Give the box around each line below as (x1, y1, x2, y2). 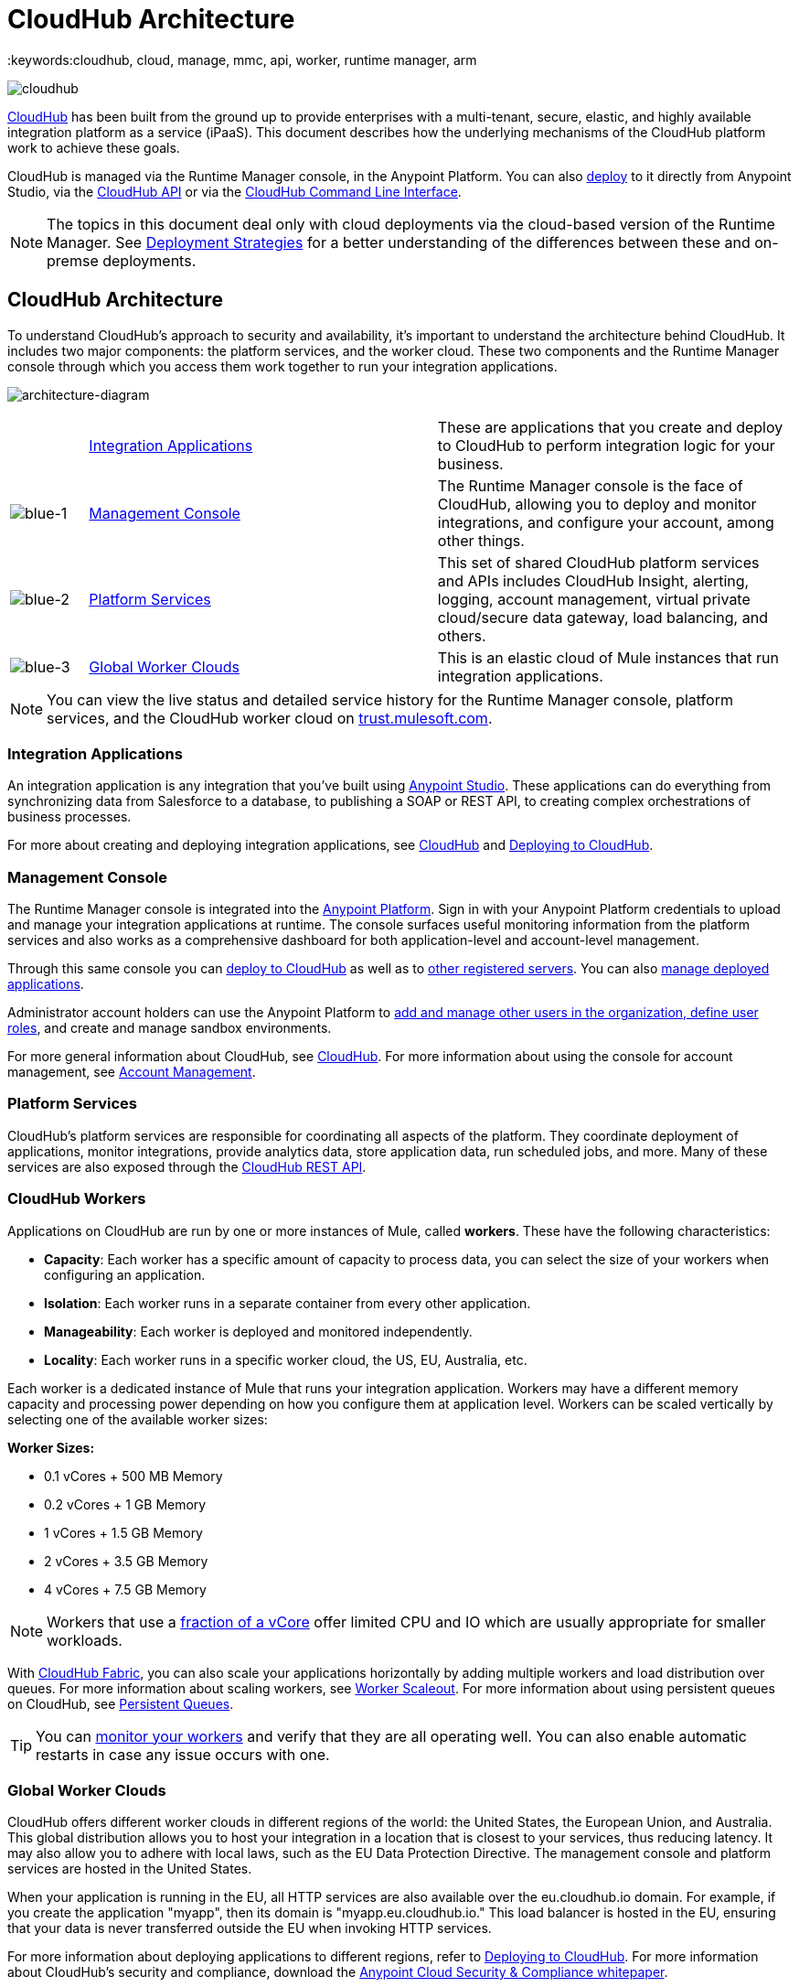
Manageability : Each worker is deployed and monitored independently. (44, 1323, 473, 1339)
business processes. (7, 809, 132, 825)
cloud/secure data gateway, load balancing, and (437, 607, 768, 627)
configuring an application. (44, 1266, 206, 1283)
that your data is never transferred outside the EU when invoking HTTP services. (7, 1920, 492, 1937)
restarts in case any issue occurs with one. (36, 1745, 330, 1764)
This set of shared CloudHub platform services (437, 553, 760, 572)
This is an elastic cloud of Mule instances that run (437, 648, 779, 667)
